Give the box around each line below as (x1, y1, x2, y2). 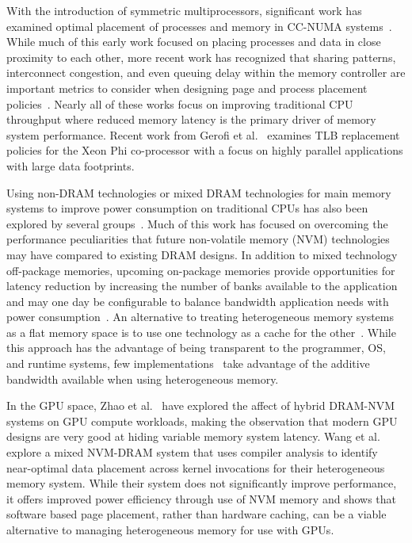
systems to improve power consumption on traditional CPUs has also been (6, 200, 368, 216)
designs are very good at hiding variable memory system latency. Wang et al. (6, 428, 380, 445)
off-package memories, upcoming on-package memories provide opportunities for (6, 262, 395, 278)
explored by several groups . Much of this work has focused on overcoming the (6, 215, 388, 231)
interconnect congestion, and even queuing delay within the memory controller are (6, 64, 406, 81)
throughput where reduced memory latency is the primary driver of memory (6, 111, 376, 128)
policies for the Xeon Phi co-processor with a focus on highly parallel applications (6, 142, 403, 159)
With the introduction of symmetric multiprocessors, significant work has (6, 2, 362, 18)
